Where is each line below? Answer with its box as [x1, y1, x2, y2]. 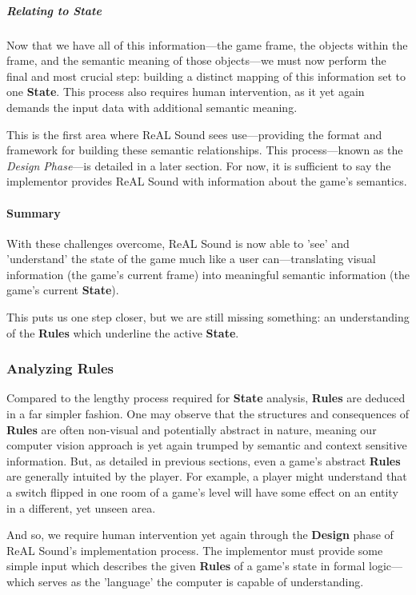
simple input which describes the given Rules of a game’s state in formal [6, 557, 366, 574]
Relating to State [6, 2, 102, 18]
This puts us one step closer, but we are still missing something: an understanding [6, 309, 410, 325]
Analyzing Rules [6, 358, 114, 378]
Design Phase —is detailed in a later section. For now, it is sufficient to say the [6, 157, 391, 174]
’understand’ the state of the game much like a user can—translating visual [6, 250, 376, 267]
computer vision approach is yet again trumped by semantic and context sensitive [6, 437, 407, 453]
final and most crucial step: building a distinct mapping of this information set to [6, 67, 406, 84]
